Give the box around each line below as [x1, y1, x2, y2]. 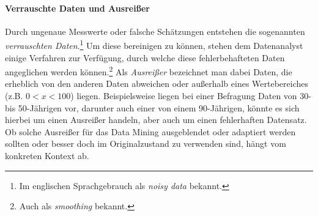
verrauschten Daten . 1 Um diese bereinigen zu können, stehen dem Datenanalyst [5, 37, 303, 52]
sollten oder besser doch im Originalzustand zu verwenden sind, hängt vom [5, 137, 286, 150]
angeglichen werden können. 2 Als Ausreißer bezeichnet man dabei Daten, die [5, 64, 292, 78]
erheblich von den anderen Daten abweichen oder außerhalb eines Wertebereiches [5, 77, 309, 90]
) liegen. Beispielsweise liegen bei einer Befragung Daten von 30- [70, 89, 311, 102]
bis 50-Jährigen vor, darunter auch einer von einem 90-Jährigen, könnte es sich [5, 101, 300, 114]
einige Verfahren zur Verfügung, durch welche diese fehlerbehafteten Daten [5, 51, 285, 64]
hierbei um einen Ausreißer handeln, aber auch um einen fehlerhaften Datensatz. [5, 113, 307, 126]
